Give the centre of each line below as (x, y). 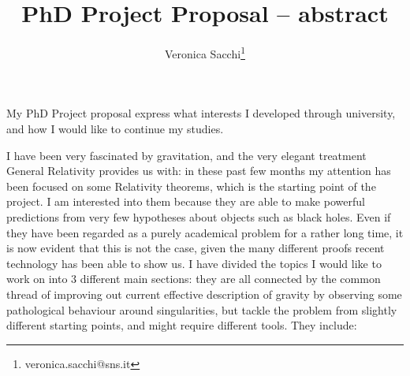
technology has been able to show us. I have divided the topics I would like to (194, 263)
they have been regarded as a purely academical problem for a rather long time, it (205, 232)
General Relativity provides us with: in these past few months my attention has (199, 171)
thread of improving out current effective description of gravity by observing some (204, 294)
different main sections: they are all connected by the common (230, 279)
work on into (37, 279)
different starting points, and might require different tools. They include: (182, 325)
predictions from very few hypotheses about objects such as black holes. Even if (199, 216)
